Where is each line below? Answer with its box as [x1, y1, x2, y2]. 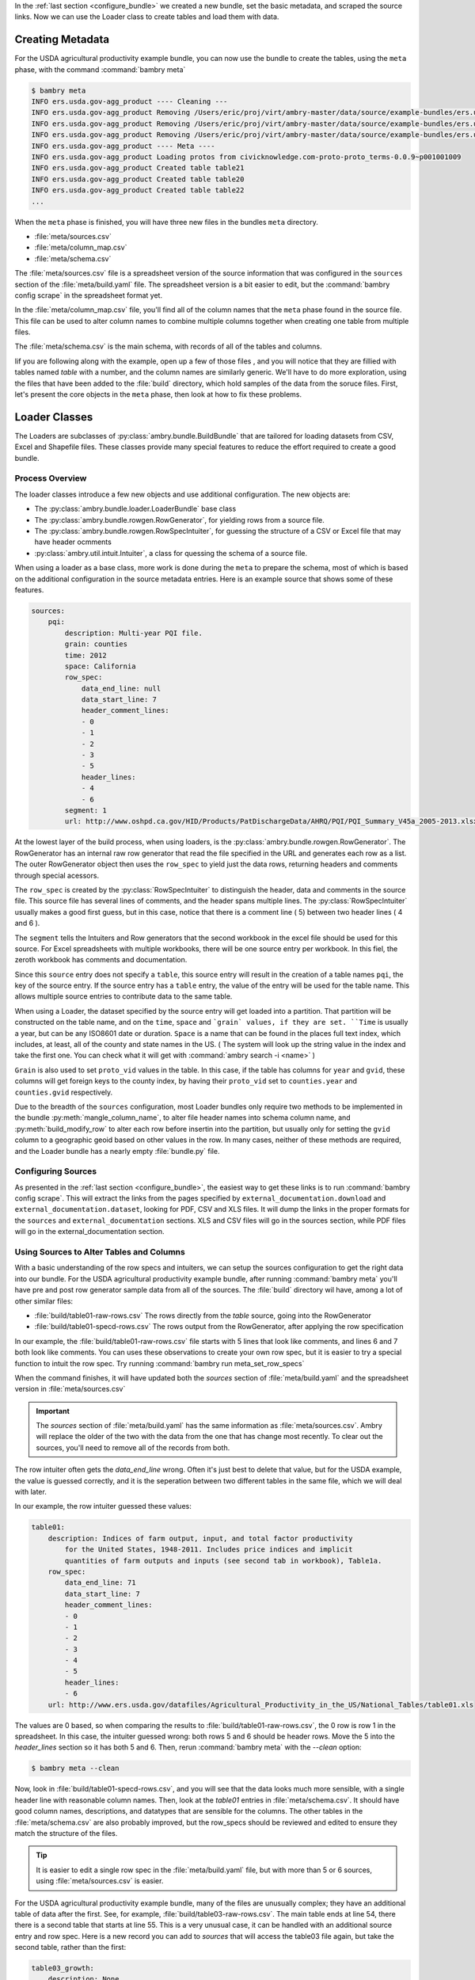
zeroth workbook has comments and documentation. [14, 955, 188, 965]
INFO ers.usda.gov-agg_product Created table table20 [31, 174, 245, 184]
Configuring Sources [14, 1166, 97, 1177]
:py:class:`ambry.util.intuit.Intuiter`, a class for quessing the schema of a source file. [34, 548, 308, 558]
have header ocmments [34, 537, 112, 546]
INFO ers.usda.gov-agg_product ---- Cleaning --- [31, 97, 228, 106]
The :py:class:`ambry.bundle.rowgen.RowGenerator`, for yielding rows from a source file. [34, 515, 325, 524]
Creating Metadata [14, 32, 110, 47]
